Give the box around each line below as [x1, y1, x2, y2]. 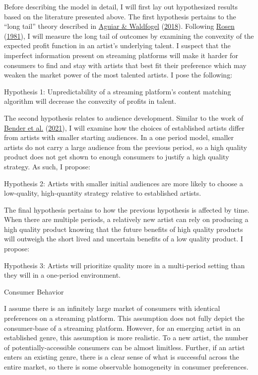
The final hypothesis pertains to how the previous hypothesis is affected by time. [4, 204, 250, 215]
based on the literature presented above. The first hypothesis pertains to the [4, 11, 236, 21]
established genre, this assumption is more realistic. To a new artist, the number [4, 332, 249, 343]
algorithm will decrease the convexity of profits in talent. [4, 96, 177, 106]
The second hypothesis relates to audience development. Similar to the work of [4, 112, 244, 123]
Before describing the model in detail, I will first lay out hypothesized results [4, 1, 238, 11]
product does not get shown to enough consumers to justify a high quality [4, 151, 229, 162]
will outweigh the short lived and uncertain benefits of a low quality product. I [4, 233, 243, 244]
